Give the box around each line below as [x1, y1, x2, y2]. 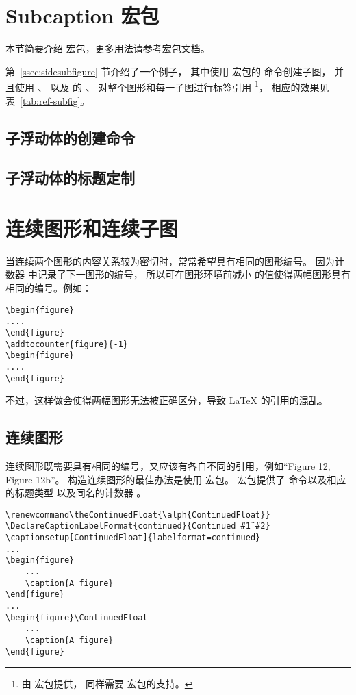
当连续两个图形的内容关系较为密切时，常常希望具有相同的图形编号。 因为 [5, 253, 335, 268]
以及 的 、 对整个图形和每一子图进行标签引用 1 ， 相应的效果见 [50, 78, 329, 94]
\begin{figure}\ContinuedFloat [5, 612, 148, 622]
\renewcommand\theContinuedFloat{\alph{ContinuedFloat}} [5, 509, 270, 520]
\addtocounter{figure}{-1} [5, 339, 128, 349]
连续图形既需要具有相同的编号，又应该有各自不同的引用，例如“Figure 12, [5, 459, 331, 473]
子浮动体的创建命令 [5, 127, 135, 148]
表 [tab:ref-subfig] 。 [5, 93, 90, 108]
